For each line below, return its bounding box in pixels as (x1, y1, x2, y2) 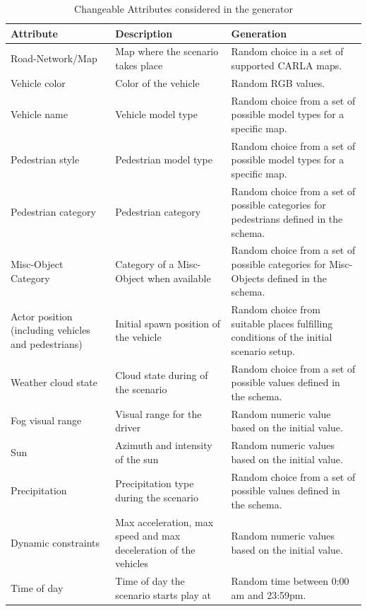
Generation (231, 25, 287, 40)
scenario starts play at (115, 587, 211, 602)
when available (148, 270, 211, 285)
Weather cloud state (11, 375, 98, 390)
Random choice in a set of (231, 44, 344, 59)
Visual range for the (115, 406, 202, 421)
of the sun (115, 451, 159, 466)
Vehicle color (11, 75, 66, 90)
